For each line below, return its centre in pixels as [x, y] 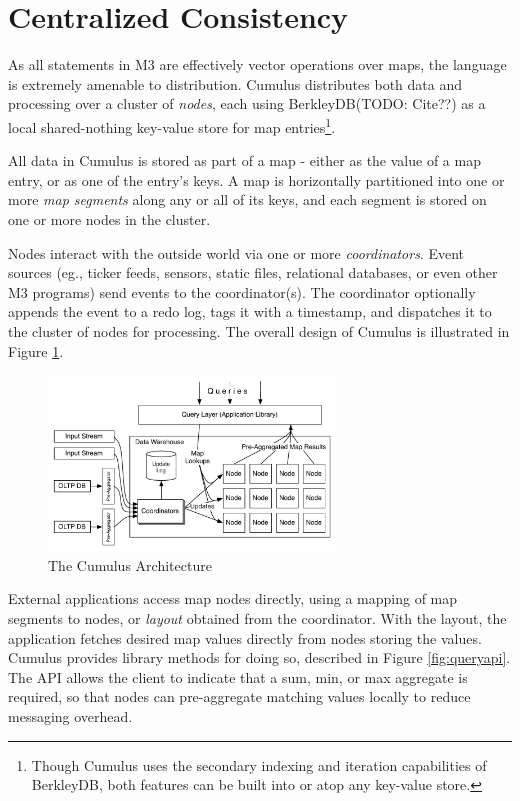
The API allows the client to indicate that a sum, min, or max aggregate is [238, 676]
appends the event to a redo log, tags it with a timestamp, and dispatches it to [250, 311]
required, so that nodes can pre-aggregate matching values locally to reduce [239, 696]
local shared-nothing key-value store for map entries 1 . [172, 125]
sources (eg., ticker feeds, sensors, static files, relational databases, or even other [253, 272]
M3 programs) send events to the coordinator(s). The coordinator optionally [242, 291]
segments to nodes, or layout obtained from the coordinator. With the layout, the [257, 617]
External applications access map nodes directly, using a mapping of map [233, 598]
